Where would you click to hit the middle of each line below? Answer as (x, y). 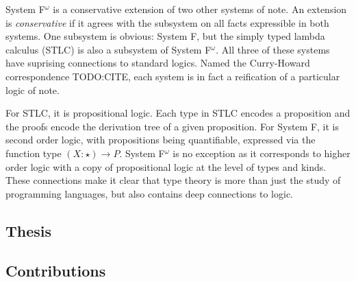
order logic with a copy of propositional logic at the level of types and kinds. (166, 166)
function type (34, 153)
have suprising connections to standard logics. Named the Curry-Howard (158, 63)
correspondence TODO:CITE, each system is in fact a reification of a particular (173, 76)
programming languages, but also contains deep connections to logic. (149, 193)
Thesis (29, 230)
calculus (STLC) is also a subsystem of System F (109, 49)
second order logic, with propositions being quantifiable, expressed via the (161, 140)
